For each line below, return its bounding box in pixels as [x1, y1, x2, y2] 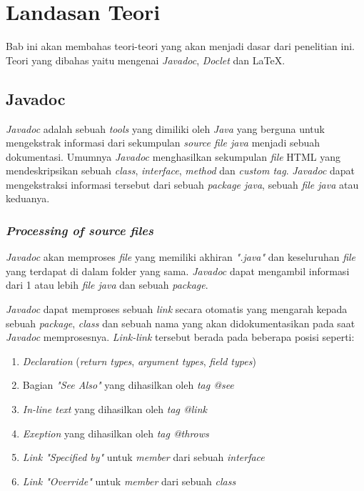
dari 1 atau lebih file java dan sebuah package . [6, 277, 208, 292]
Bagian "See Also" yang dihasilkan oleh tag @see [22, 377, 234, 392]
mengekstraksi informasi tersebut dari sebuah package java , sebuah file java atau [6, 177, 359, 192]
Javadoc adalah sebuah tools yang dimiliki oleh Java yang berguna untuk [6, 121, 325, 136]
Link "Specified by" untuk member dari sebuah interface [22, 450, 265, 465]
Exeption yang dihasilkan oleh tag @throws [22, 425, 209, 440]
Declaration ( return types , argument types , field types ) [22, 353, 256, 368]
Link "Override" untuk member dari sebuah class [22, 473, 236, 488]
